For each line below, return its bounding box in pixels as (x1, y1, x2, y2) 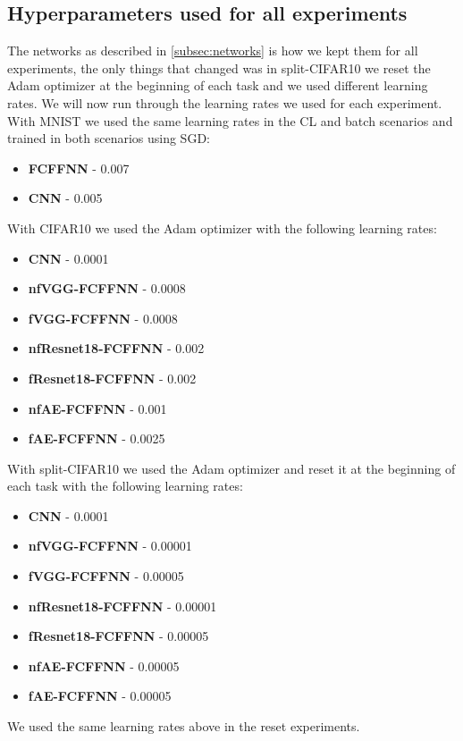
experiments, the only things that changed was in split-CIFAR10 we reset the (7, 58, 431, 77)
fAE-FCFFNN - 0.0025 (28, 429, 165, 448)
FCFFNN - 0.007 (28, 158, 130, 177)
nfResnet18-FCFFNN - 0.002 (28, 339, 205, 358)
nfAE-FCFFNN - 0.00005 (28, 656, 180, 675)
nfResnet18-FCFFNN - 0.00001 (28, 596, 217, 615)
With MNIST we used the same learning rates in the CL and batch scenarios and (7, 111, 453, 130)
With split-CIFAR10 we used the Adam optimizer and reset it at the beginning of (7, 459, 456, 477)
